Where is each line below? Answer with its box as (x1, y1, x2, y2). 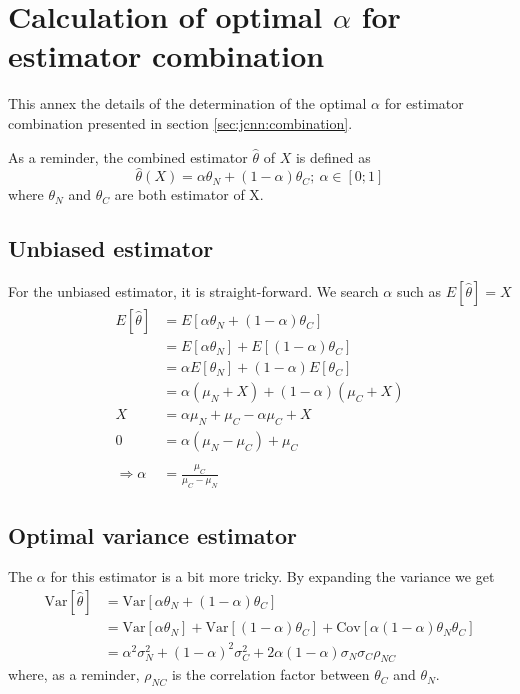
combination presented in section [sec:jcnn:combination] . (8, 112, 353, 133)
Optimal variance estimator (8, 519, 298, 550)
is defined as (295, 146, 371, 167)
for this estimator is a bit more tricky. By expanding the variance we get (50, 566, 495, 587)
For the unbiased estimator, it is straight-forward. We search (8, 281, 379, 302)
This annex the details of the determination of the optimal (8, 93, 367, 114)
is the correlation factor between (171, 664, 370, 685)
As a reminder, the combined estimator (8, 146, 248, 167)
